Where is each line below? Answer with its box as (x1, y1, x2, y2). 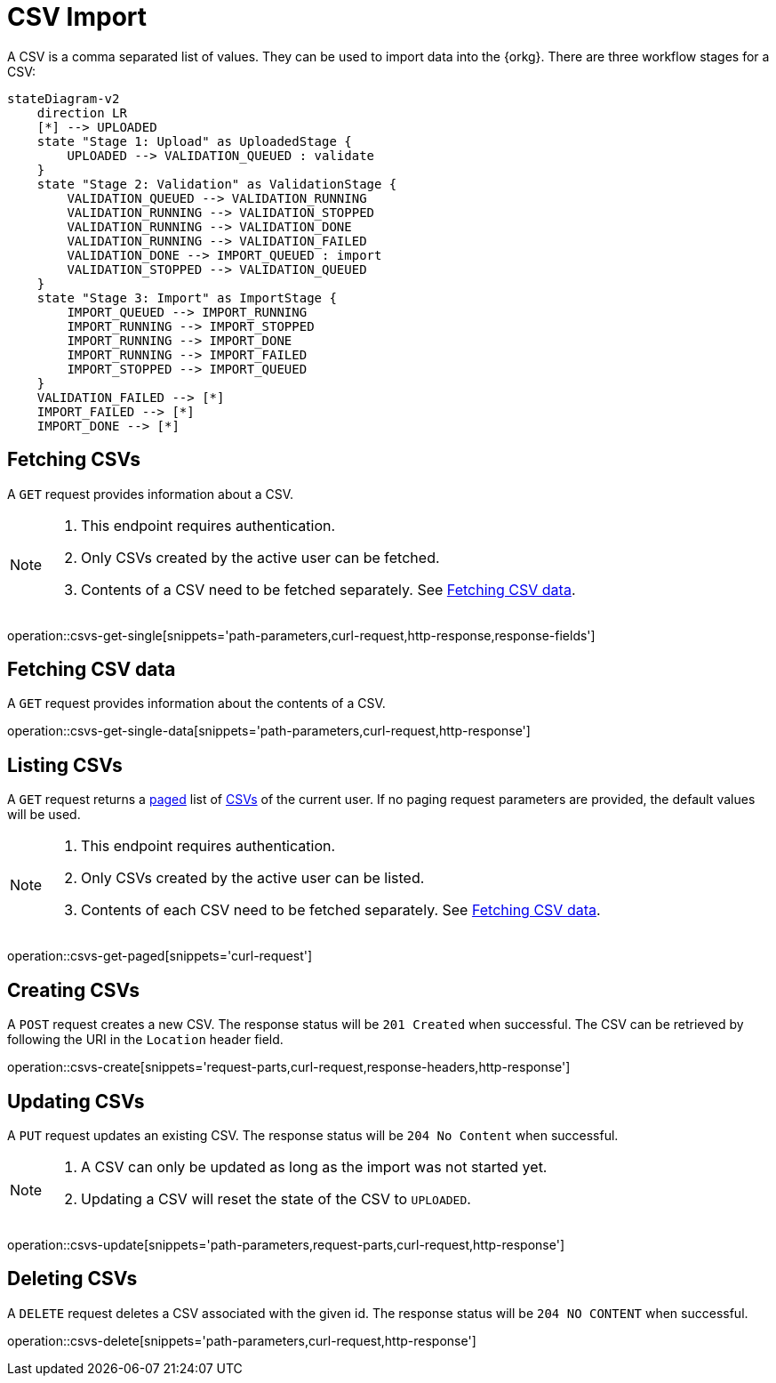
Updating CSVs (7, 1090, 145, 1113)
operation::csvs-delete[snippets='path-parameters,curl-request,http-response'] (7, 1332, 476, 1348)
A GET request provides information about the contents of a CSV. (7, 696, 386, 712)
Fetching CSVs (7, 448, 140, 471)
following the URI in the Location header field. (7, 1032, 284, 1048)
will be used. (7, 807, 81, 823)
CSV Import (7, 2, 148, 32)
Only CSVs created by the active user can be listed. (81, 869, 425, 888)
